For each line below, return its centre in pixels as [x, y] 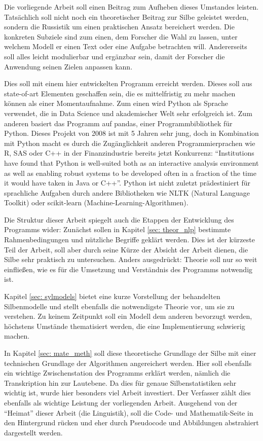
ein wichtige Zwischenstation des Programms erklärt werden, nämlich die [117, 373]
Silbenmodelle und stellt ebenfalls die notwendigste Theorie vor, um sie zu [119, 306]
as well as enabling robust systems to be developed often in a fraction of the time [130, 173]
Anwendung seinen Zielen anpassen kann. [68, 66]
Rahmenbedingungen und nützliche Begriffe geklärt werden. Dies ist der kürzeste [129, 240]
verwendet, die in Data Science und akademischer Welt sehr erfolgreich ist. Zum [128, 113]
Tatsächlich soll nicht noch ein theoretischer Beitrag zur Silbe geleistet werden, [126, 16]
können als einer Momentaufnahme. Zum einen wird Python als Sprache [116, 103]
